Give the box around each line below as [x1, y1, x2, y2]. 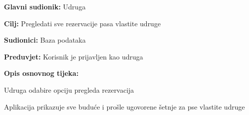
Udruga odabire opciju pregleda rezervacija [4, 84, 134, 95]
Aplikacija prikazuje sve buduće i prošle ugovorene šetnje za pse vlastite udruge [4, 101, 245, 112]
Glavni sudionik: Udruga [4, 1, 86, 11]
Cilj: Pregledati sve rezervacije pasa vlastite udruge [4, 18, 161, 28]
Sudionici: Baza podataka [4, 35, 86, 45]
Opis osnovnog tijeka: [4, 68, 79, 78]
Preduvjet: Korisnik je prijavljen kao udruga [4, 51, 143, 61]
